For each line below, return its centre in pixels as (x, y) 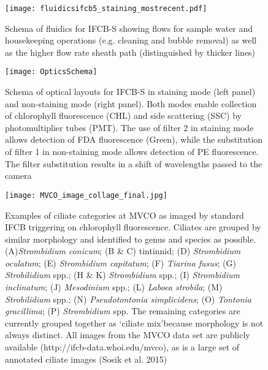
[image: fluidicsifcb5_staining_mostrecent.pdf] (106, 9)
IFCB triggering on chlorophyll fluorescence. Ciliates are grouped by (133, 227)
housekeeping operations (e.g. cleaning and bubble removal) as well (131, 40)
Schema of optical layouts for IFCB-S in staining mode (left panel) (130, 92)
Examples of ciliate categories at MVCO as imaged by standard (124, 215)
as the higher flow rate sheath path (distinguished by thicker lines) (130, 52)
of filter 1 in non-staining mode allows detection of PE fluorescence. (132, 152)
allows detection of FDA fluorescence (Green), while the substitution (134, 139)
